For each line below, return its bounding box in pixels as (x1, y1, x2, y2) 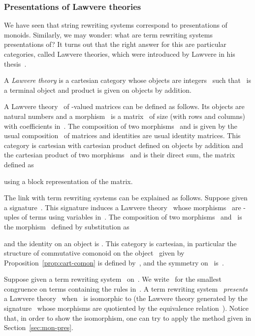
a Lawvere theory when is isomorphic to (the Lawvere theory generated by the (4, 293, 248, 303)
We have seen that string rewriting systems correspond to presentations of (4, 20, 227, 30)
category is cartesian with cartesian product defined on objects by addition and (4, 140, 243, 150)
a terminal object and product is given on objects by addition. (4, 84, 191, 95)
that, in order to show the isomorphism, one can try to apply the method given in (4, 312, 252, 323)
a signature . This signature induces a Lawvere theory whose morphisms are (4, 202, 241, 212)
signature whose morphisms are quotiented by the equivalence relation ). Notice (4, 303, 249, 313)
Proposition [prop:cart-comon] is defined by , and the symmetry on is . (4, 257, 224, 267)
